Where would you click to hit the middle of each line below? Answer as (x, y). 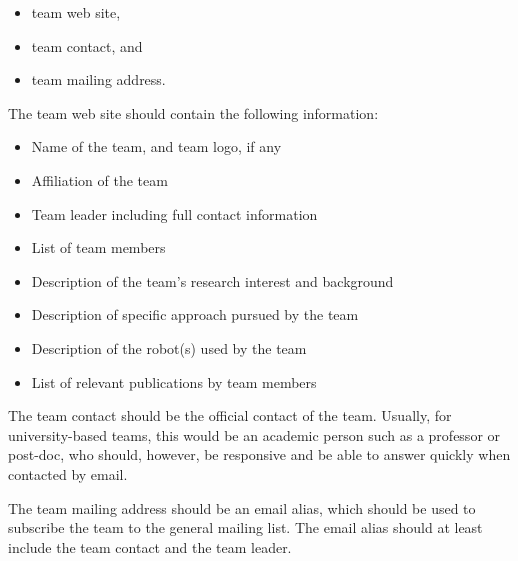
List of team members (98, 247)
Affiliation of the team (99, 179)
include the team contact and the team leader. (150, 546)
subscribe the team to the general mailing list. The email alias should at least (245, 527)
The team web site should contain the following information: (193, 112)
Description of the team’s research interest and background (212, 280)
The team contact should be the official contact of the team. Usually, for (230, 415)
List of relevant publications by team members (174, 381)
